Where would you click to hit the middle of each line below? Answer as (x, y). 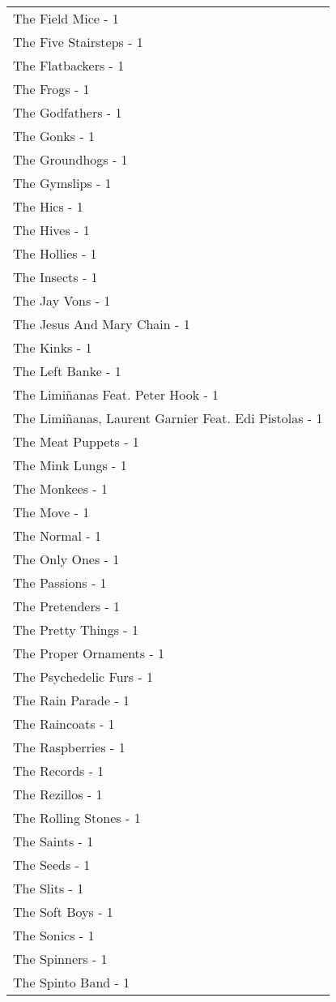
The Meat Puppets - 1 (76, 441)
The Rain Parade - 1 (72, 700)
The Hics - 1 (48, 206)
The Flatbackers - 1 (69, 65)
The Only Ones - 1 (66, 559)
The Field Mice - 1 (66, 18)
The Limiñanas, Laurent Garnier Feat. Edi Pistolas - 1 (168, 418)
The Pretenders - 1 (66, 606)
